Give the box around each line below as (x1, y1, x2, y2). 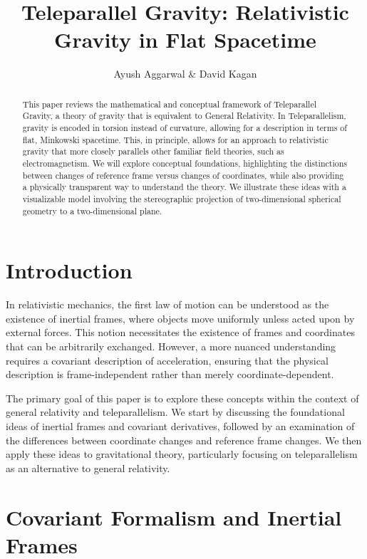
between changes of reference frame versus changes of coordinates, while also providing (22, 169, 344, 181)
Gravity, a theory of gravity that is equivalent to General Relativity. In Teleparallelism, (22, 110, 346, 122)
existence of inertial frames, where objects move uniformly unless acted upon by (6, 310, 355, 325)
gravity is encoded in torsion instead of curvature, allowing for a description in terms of (22, 122, 347, 134)
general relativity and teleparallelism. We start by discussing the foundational (6, 404, 345, 419)
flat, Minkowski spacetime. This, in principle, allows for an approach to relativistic (22, 133, 329, 145)
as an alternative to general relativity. (6, 460, 170, 475)
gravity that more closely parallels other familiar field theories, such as (22, 145, 284, 157)
